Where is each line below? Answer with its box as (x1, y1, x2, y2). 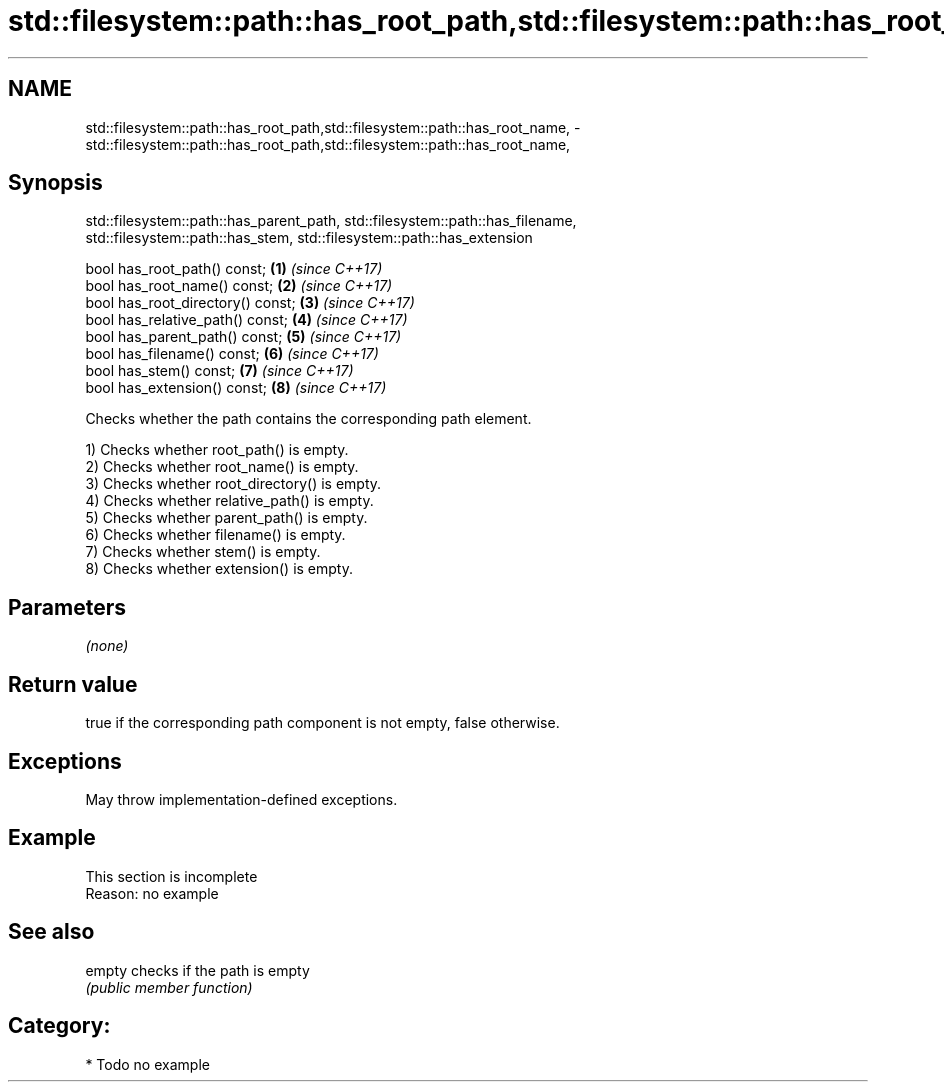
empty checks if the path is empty (85, 961, 310, 979)
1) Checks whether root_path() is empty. (85, 441, 349, 459)
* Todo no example (85, 1055, 210, 1073)
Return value (8, 671, 138, 697)
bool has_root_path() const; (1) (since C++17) (85, 260, 383, 278)
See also (8, 919, 95, 945)
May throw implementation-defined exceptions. (85, 790, 398, 808)
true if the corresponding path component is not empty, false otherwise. (85, 714, 560, 732)
